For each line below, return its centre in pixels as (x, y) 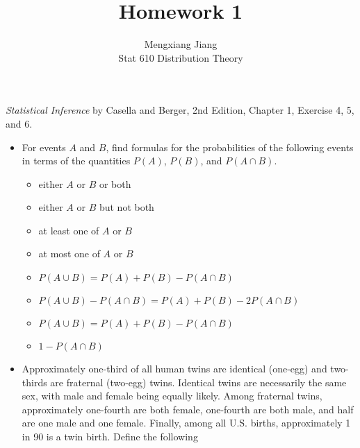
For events (44, 147)
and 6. (19, 123)
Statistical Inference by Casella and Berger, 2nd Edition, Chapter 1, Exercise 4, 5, (180, 110)
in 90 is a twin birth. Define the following (110, 437)
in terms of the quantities (76, 161)
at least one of (69, 230)
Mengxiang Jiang (181, 44)
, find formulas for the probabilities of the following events (230, 147)
